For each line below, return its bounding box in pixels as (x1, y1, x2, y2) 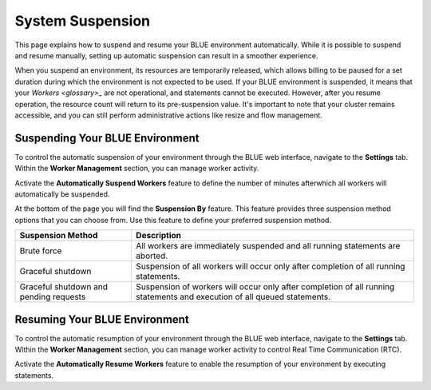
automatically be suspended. (14, 189, 110, 199)
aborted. (136, 250, 168, 261)
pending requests (19, 292, 86, 303)
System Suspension (14, 12, 151, 30)
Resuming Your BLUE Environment (14, 312, 189, 326)
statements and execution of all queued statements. (136, 292, 331, 303)
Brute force (19, 245, 62, 257)
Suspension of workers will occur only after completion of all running (136, 281, 395, 292)
